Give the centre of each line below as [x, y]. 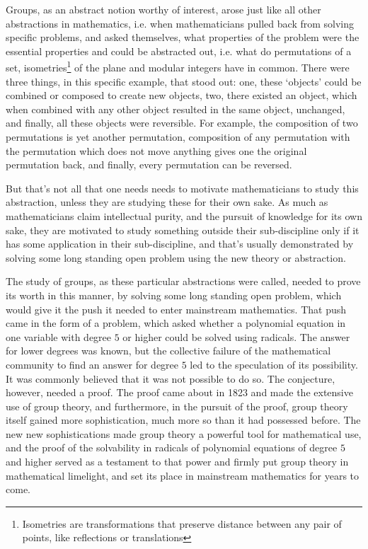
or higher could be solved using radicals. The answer [236, 336]
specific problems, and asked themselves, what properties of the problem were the [183, 37]
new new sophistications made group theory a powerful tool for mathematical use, [184, 433]
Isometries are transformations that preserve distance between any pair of [182, 523]
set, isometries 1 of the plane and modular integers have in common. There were [178, 67]
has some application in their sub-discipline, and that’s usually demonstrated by [180, 244]
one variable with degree [59, 336]
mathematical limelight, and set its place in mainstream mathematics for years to [183, 475]
